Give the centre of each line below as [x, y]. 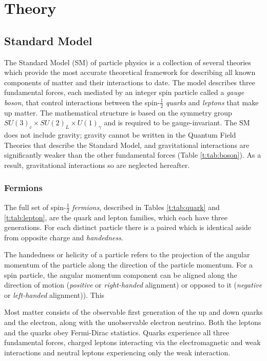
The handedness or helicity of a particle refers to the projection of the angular [127, 254]
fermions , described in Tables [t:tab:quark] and [146, 207]
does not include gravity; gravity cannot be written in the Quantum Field [120, 135]
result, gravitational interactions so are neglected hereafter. [97, 165]
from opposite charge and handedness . [64, 237]
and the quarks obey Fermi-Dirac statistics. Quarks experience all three [117, 332]
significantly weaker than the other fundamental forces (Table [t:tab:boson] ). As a [133, 155]
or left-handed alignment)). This [54, 294]
